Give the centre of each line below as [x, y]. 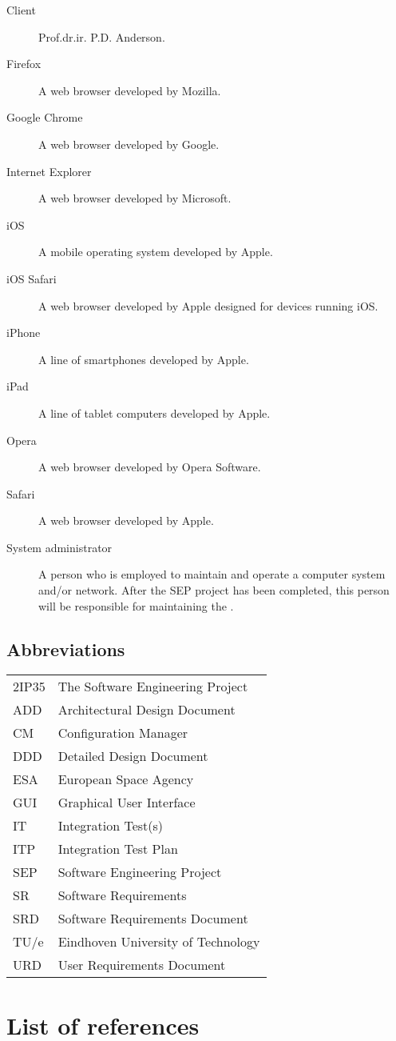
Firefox [24, 64]
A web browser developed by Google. [129, 144]
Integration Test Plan [118, 849]
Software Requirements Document [153, 919]
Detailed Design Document [133, 756]
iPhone [24, 332]
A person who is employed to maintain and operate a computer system [212, 574]
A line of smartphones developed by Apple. [144, 359]
